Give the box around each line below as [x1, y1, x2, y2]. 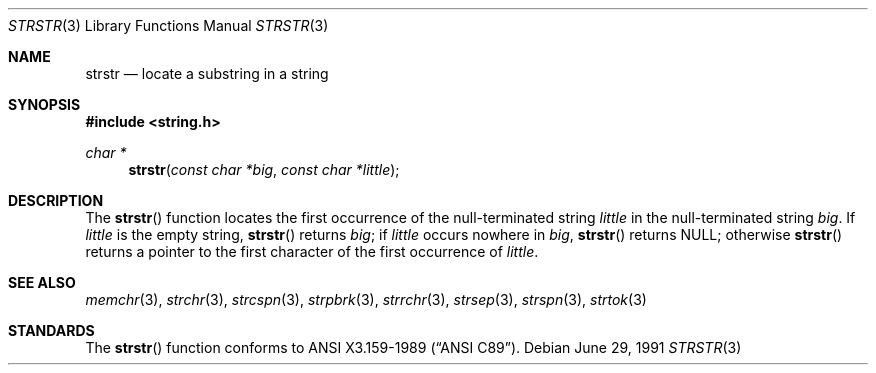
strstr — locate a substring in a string [85, 65, 329, 82]
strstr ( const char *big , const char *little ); [128, 161, 400, 178]
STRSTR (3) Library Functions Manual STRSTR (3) [8, 17, 329, 34]
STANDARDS [8, 322, 95, 339]
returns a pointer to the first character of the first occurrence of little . [85, 243, 539, 260]
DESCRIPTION [8, 192, 104, 209]
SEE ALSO [8, 274, 76, 291]
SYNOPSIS [8, 96, 81, 113]
